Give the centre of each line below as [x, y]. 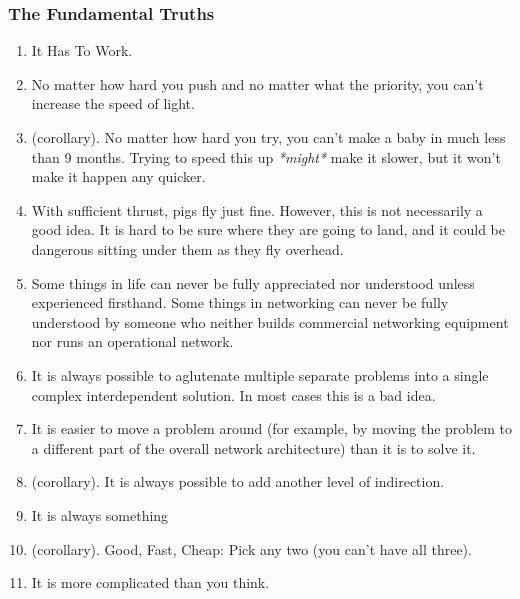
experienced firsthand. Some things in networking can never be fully [240, 302]
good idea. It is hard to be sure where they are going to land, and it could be [268, 229]
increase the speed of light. [113, 103]
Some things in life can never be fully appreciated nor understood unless [253, 282]
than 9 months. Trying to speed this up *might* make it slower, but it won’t [266, 156]
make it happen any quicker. [118, 176]
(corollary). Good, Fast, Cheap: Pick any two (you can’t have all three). [251, 548]
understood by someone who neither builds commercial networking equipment [270, 321]
